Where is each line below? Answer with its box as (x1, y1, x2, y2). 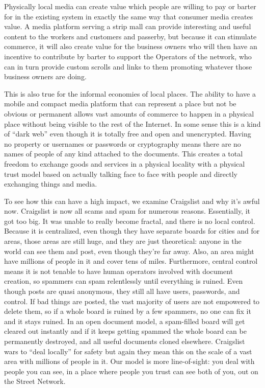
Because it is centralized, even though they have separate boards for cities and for (4, 225, 260, 236)
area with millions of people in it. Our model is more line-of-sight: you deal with (4, 356, 255, 367)
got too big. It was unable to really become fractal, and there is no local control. (4, 215, 255, 226)
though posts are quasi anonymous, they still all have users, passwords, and (4, 286, 240, 296)
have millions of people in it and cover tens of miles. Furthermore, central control (4, 256, 258, 266)
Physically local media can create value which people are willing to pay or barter (4, 1, 256, 11)
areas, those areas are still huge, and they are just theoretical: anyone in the (4, 236, 242, 246)
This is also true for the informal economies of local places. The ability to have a (4, 88, 256, 99)
